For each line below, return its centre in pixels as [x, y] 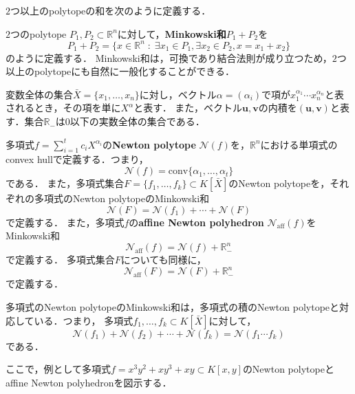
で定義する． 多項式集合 [60, 260]
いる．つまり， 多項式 [84, 320]
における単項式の [299, 144]
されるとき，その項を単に [63, 108]
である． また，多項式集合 [65, 183]
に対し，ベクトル [178, 94]
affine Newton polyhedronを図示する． [89, 382]
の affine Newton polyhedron [196, 222]
